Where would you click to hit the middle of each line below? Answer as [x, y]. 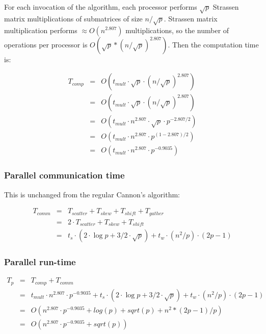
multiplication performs [41, 30]
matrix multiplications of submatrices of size [73, 18]
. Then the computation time [213, 44]
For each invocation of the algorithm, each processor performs [101, 7]
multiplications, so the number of [177, 30]
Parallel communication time [64, 175]
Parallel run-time [40, 262]
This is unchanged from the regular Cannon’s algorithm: [92, 194]
